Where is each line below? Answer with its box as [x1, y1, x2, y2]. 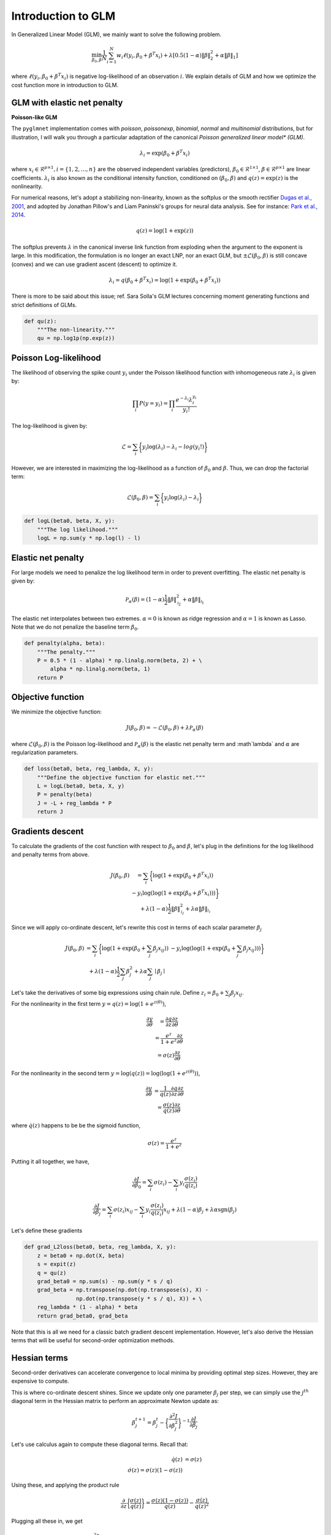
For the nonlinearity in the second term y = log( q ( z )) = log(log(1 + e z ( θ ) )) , [11, 1068, 200, 1077]
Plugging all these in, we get [11, 1517, 83, 1525]
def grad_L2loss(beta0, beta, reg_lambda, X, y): [24, 1243, 177, 1251]
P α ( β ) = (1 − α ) [125, 596, 165, 604]
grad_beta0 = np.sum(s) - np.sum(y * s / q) [37, 1278, 173, 1284]
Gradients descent [11, 826, 84, 836]
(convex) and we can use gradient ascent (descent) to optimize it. [11, 260, 178, 268]
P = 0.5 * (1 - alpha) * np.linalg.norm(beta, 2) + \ [37, 657, 202, 664]
